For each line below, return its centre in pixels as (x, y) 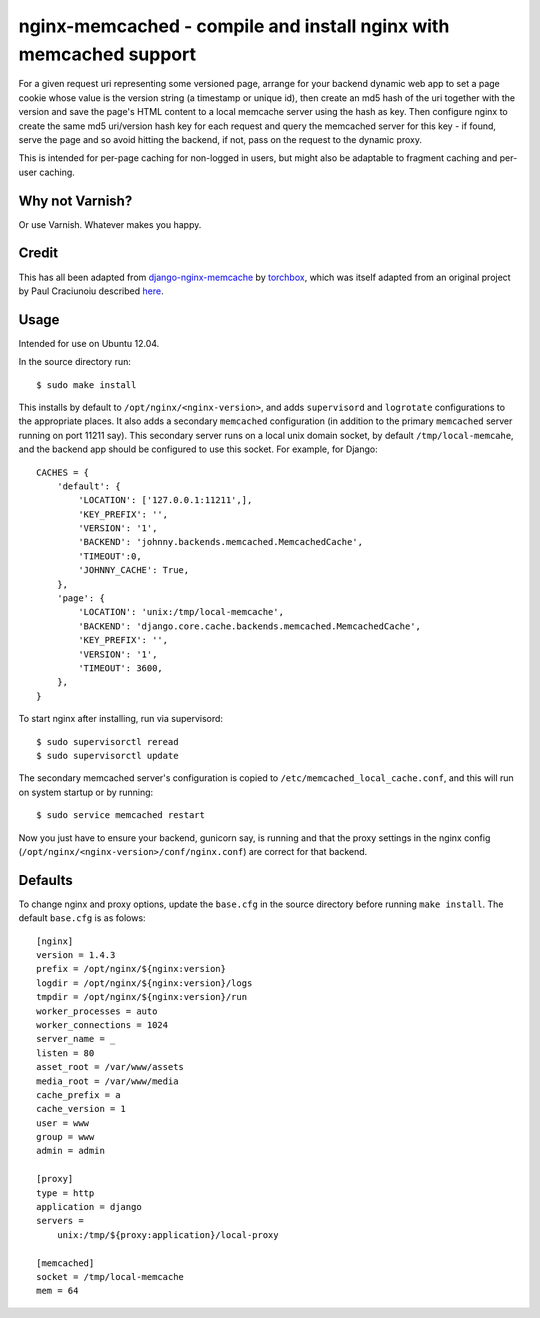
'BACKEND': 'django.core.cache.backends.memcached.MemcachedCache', (250, 626)
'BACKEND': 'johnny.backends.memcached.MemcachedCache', (221, 542)
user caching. (46, 172)
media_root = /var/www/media (107, 1081)
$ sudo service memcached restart (120, 815)
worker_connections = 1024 (102, 1024)
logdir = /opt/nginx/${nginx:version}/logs (144, 983)
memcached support (107, 54)
